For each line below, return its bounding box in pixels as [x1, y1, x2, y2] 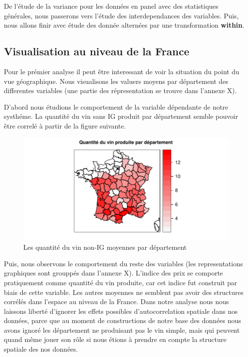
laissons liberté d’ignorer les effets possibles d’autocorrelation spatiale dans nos [4, 306, 238, 316]
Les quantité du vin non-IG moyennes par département [23, 242, 187, 252]
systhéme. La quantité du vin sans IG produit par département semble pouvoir [4, 111, 238, 121]
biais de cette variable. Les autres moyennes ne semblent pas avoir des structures [4, 287, 244, 297]
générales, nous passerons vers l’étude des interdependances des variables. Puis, [4, 10, 239, 20]
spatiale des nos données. [4, 344, 78, 354]
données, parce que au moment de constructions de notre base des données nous [4, 315, 241, 325]
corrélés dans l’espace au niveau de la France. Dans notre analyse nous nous [4, 296, 229, 307]
